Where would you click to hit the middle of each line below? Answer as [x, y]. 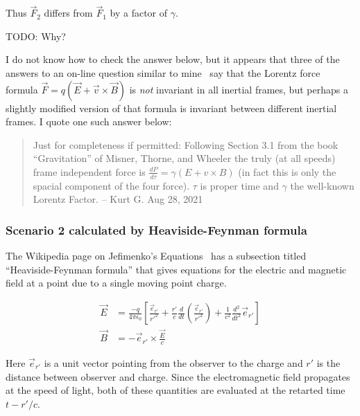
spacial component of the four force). [111, 185]
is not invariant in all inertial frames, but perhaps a [239, 89]
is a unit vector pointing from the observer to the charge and [173, 362]
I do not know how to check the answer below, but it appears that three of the [173, 59]
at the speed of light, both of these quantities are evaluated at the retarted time [175, 390]
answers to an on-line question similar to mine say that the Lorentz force [163, 73]
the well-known [322, 185]
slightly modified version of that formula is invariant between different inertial [171, 108]
